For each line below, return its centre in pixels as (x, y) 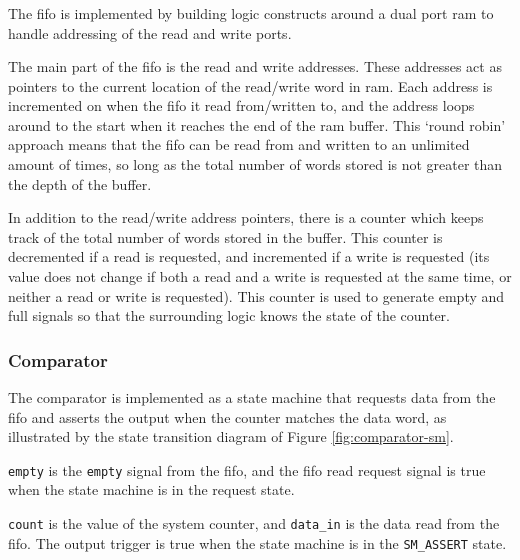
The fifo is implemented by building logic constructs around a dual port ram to (251, 12)
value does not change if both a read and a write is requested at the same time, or (260, 276)
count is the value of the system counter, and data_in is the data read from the (254, 523)
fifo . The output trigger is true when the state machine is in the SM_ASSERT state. (257, 542)
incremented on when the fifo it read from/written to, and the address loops (241, 105)
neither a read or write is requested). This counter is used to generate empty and (256, 295)
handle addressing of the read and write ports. (150, 32)
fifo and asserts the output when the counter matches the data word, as (227, 416)
